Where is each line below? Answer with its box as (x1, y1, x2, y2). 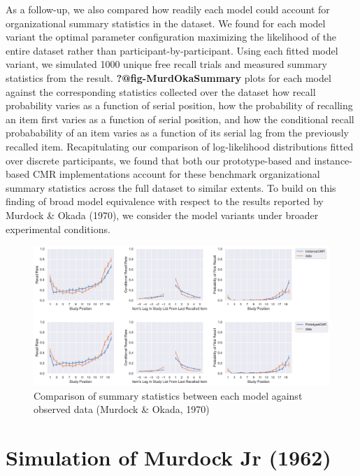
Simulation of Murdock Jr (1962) (6, 443, 331, 472)
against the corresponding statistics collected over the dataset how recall (6, 84, 316, 99)
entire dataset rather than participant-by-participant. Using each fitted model (6, 43, 338, 57)
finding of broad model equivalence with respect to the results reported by (6, 194, 324, 209)
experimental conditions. (6, 221, 110, 236)
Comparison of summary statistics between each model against (34, 388, 303, 402)
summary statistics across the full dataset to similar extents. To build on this (6, 180, 336, 195)
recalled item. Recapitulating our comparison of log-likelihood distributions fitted (6, 139, 354, 153)
